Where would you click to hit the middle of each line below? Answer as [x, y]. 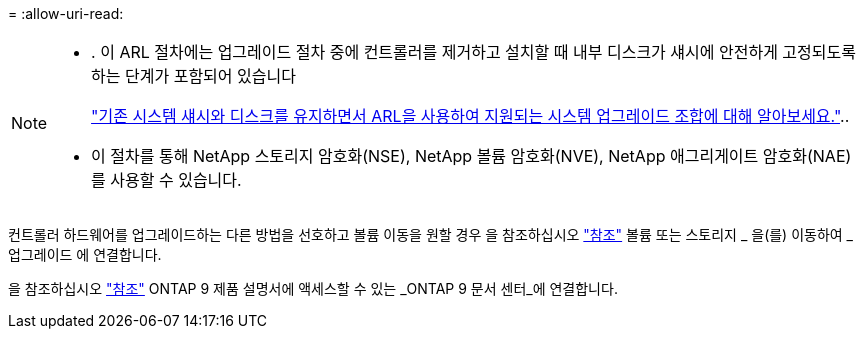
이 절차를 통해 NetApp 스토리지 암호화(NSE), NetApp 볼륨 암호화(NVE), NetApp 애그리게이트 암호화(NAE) [471, 156]
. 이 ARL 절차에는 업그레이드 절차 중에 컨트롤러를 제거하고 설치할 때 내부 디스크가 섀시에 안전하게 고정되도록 [473, 52]
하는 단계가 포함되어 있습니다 [193, 76]
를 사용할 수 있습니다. [166, 180]
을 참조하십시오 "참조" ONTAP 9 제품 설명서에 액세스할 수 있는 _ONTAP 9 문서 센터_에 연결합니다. [313, 288]
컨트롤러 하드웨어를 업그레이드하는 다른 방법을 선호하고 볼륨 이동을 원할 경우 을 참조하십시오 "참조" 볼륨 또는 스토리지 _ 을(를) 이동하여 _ [431, 234]
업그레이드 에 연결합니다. [85, 254]
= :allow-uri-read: [66, 13]
